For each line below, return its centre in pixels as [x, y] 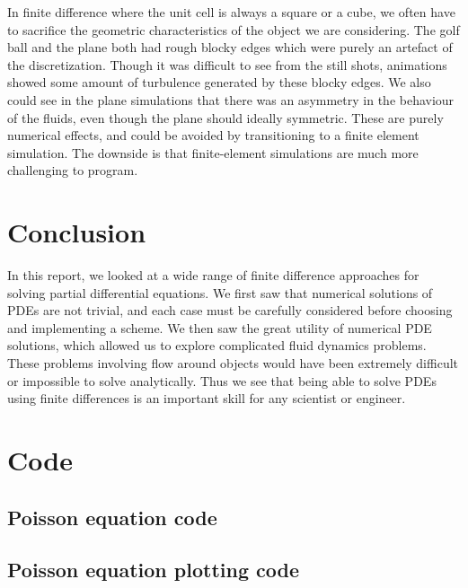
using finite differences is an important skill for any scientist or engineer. [207, 398]
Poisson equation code [112, 517]
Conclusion [77, 232]
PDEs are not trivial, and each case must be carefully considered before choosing [230, 310]
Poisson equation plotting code [153, 570]
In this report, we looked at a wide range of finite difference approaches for [213, 275]
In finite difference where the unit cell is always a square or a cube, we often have [231, 12]
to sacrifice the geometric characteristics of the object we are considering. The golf [234, 29]
